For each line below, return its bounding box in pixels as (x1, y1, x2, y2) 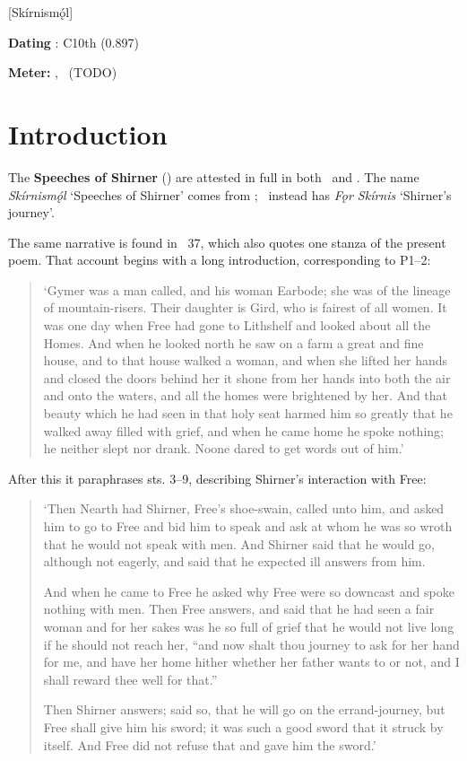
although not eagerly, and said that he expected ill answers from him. (43, 552, 426, 571)
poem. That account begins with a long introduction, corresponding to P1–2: (8, 250, 431, 269)
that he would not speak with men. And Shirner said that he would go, (43, 534, 436, 553)
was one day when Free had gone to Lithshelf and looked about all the (43, 316, 431, 335)
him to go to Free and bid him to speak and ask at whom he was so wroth (43, 517, 453, 535)
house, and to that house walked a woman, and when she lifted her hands (43, 351, 448, 370)
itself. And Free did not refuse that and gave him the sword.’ (43, 735, 376, 754)
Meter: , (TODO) (8, 63, 117, 82)
